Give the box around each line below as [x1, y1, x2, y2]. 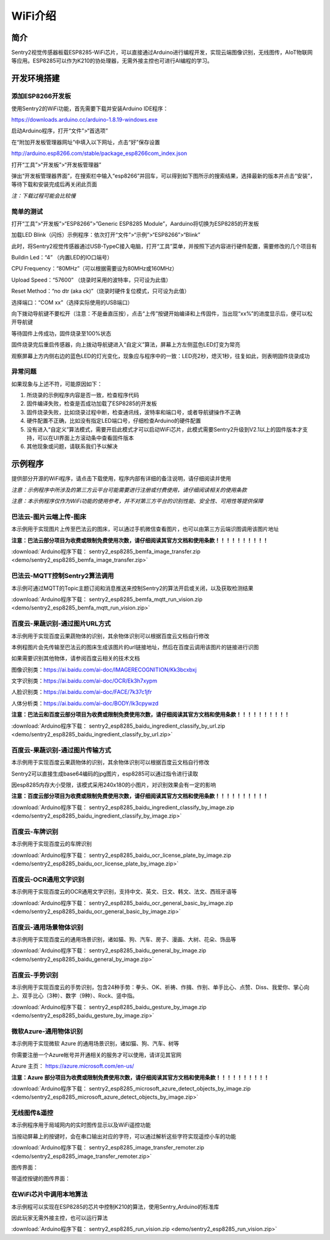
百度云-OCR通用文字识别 [11, 875, 85, 884]
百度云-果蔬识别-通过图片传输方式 [11, 745, 111, 754]
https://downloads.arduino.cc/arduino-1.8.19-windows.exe [11, 116, 158, 123]
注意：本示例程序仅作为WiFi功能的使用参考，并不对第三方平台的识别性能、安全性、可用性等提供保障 [11, 498, 263, 505]
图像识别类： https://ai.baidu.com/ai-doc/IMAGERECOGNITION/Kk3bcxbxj [11, 666, 197, 673]
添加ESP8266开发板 [11, 92, 71, 100]
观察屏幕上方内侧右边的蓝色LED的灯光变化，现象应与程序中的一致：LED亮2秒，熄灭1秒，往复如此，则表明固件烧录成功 [11, 352, 310, 359]
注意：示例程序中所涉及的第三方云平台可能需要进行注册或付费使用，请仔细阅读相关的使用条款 [11, 486, 247, 493]
